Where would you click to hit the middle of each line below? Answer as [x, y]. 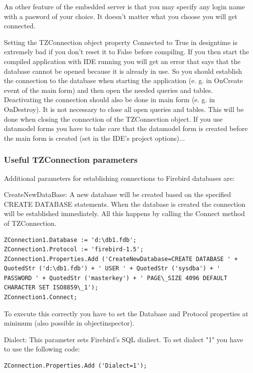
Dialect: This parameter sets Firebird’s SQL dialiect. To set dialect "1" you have [124, 339]
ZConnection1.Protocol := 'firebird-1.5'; [74, 250]
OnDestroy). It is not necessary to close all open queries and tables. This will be [124, 109]
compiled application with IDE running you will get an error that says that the [122, 61]
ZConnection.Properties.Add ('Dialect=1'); [76, 366]
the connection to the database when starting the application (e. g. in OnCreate [124, 80]
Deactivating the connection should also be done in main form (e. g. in [109, 99]
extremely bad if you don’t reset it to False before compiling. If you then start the [126, 52]
